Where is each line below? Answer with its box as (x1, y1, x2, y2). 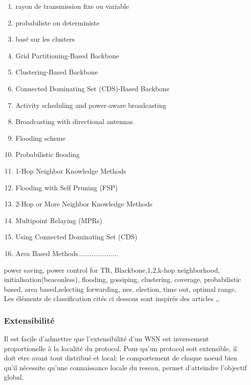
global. (4, 372, 24, 382)
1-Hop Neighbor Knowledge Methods (15, 165, 126, 176)
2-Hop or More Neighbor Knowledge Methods (15, 199, 153, 209)
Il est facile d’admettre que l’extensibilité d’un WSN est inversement (4, 334, 209, 344)
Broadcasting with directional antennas (15, 116, 133, 127)
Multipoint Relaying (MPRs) (15, 215, 103, 225)
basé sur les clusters (15, 34, 75, 44)
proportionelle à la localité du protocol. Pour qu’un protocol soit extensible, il (4, 343, 237, 353)
